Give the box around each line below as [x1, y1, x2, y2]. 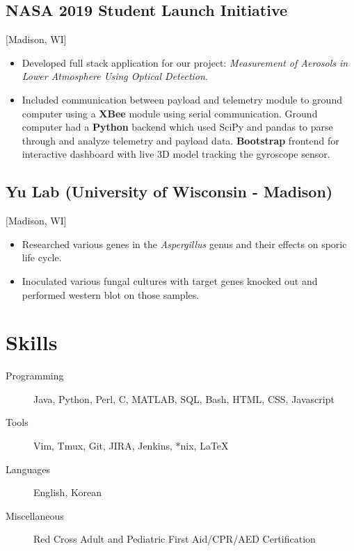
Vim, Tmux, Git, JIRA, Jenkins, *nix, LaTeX [33, 438, 229, 453]
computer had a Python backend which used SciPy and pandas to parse [22, 120, 333, 134]
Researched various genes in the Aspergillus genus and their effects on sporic [22, 236, 347, 251]
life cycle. [22, 250, 62, 265]
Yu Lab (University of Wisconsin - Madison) [6, 181, 333, 202]
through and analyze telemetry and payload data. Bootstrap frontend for [22, 133, 339, 147]
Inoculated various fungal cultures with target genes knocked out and [22, 273, 318, 288]
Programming [6, 368, 64, 383]
